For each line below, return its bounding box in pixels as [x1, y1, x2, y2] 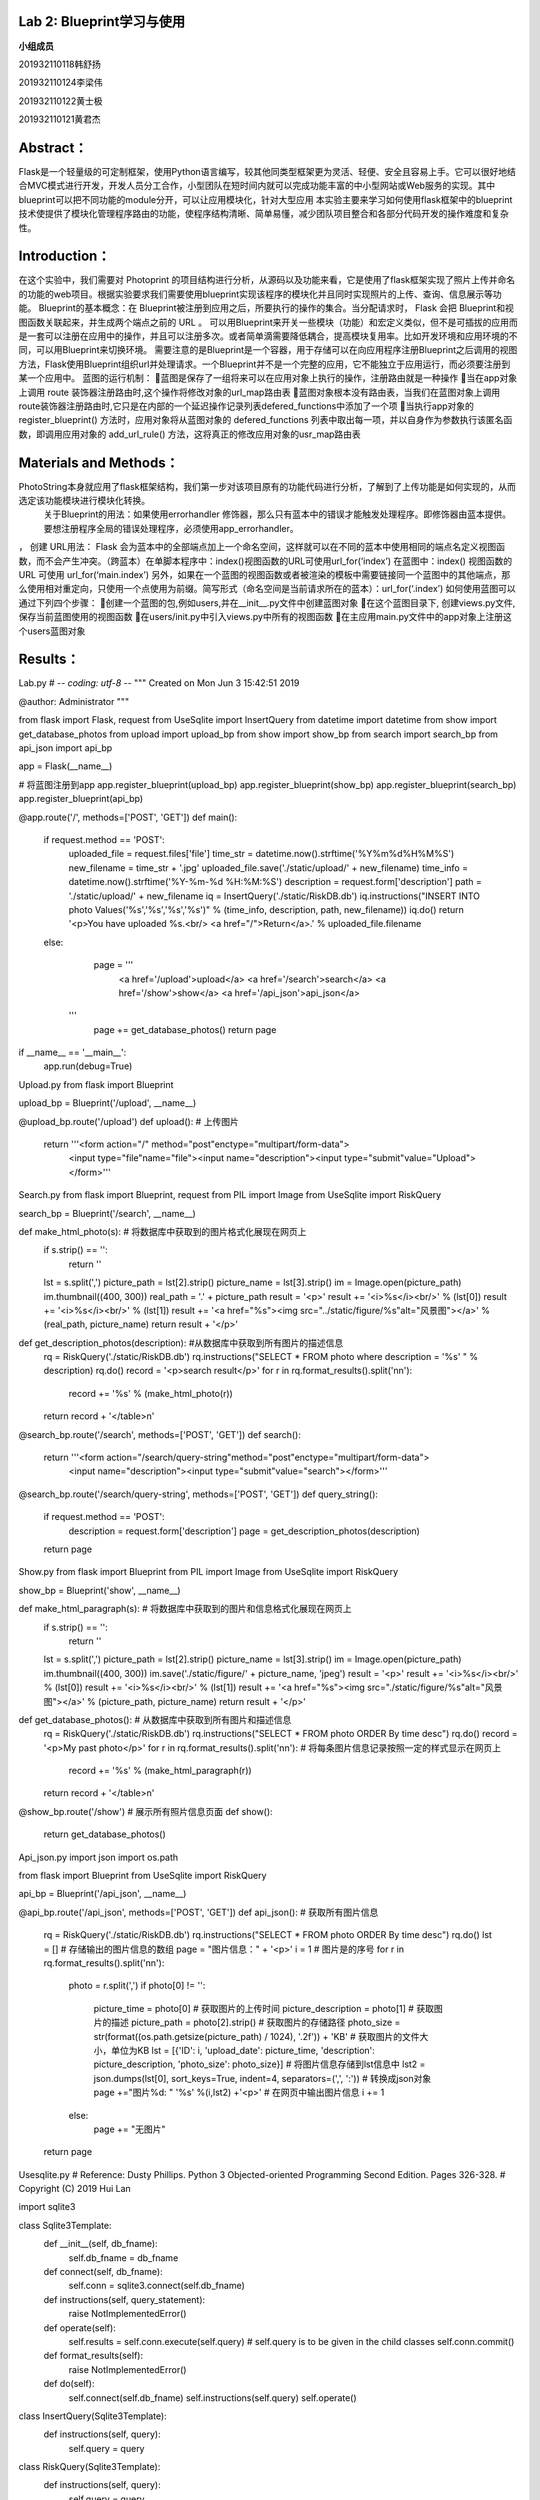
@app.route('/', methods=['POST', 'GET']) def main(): [18, 811, 238, 823]
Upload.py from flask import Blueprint [18, 1078, 174, 1090]
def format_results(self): [43, 2350, 144, 2362]
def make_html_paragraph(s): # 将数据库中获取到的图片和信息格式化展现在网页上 [18, 1603, 352, 1615]
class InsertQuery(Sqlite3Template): [18, 2410, 167, 2422]
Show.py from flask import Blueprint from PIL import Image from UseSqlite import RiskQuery [18, 1566, 399, 1578]
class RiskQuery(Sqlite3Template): [18, 2461, 161, 2473]
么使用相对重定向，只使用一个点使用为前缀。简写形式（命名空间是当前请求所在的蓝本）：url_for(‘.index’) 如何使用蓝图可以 [18, 583, 516, 595]
